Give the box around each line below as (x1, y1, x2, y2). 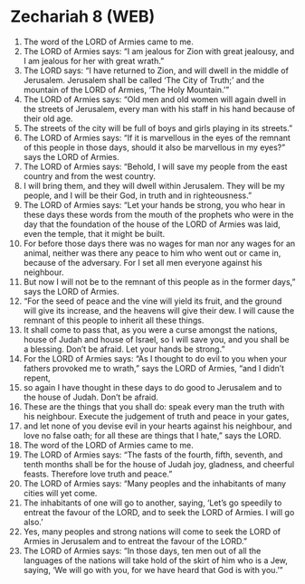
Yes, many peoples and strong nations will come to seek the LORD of (23, 526, 281, 537)
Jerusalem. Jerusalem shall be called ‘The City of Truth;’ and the (23, 74, 265, 85)
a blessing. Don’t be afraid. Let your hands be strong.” (23, 344, 225, 354)
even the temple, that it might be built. (23, 228, 166, 239)
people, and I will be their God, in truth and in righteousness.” (23, 190, 253, 201)
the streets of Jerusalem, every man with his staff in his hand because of (23, 103, 296, 114)
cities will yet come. (23, 487, 98, 498)
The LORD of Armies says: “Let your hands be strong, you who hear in (23, 199, 286, 210)
